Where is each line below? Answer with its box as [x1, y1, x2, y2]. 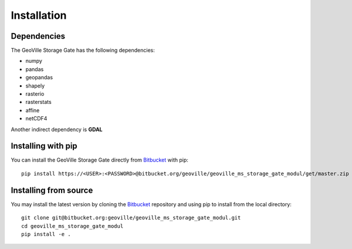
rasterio [25, 90, 45, 97]
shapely [25, 82, 45, 89]
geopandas [25, 74, 53, 81]
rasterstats [25, 99, 52, 106]
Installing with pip [11, 141, 77, 151]
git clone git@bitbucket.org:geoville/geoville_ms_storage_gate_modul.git [21, 214, 241, 221]
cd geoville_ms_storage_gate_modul [21, 223, 124, 229]
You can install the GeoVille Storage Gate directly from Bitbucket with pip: [11, 156, 189, 164]
